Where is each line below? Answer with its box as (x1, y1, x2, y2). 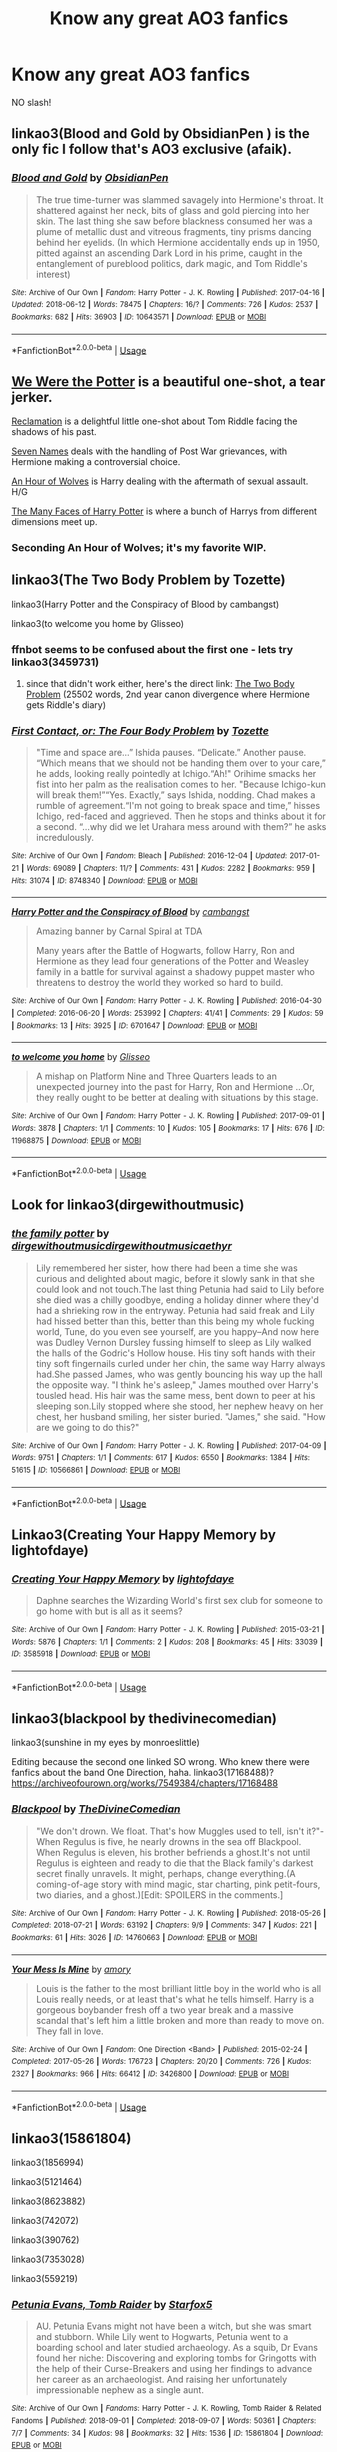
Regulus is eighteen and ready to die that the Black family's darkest (35, 1857, 314, 1869)
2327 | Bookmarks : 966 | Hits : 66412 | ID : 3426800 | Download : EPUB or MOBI (11, 2068, 289, 2079)
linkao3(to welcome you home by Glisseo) (11, 617, 184, 629)
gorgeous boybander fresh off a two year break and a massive (35, 2003, 294, 2016)
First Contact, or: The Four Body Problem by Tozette (11, 724, 269, 738)
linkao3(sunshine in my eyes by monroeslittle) (11, 1737, 201, 1749)
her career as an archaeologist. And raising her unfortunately (35, 2373, 288, 2386)
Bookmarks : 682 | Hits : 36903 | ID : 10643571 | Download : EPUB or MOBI (11, 312, 267, 322)
